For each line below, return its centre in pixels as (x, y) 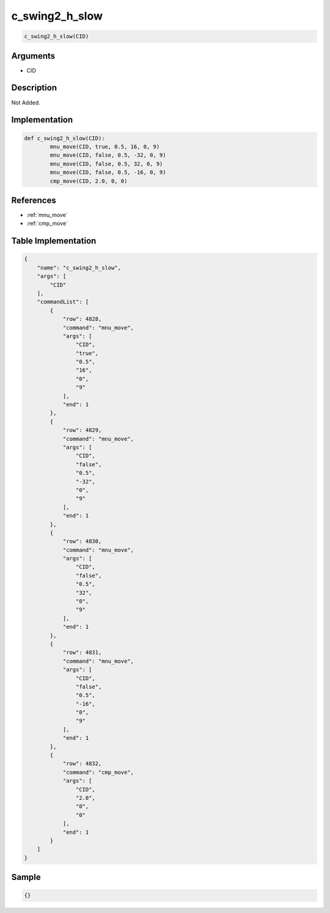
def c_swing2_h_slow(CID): (64, 138)
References (34, 200)
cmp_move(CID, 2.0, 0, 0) (89, 181)
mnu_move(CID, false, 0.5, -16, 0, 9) (108, 172)
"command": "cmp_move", (98, 772)
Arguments (33, 56)
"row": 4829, (82, 430)
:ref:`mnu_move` (47, 215)
